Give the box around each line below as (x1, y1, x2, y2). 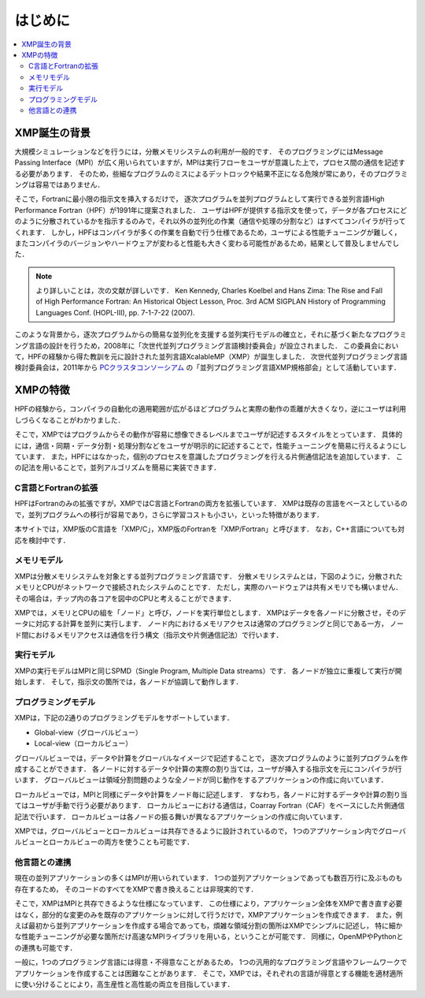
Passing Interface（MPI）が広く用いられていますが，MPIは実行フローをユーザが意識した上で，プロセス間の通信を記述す (14, 158, 405, 167)
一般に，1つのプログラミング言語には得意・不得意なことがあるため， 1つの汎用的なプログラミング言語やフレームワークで (14, 958, 408, 967)
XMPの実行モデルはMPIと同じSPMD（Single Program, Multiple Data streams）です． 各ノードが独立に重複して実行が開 (14, 666, 402, 676)
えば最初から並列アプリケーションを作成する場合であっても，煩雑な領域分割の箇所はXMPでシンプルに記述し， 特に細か (14, 921, 403, 930)
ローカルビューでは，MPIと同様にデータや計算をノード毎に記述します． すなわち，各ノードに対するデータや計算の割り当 (14, 789, 408, 799)
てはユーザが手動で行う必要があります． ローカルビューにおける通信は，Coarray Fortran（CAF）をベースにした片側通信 (14, 801, 405, 810)
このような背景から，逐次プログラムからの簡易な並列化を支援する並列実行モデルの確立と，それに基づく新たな (14, 330, 373, 339)
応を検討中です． (14, 535, 70, 545)
